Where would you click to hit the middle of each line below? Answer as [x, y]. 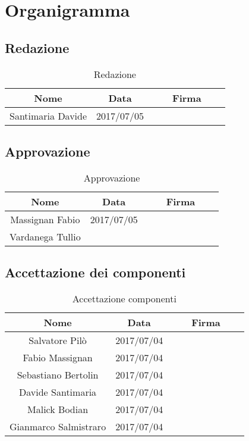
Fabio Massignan [58, 357]
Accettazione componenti [124, 298]
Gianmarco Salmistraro [58, 426]
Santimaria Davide [48, 115]
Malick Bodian [58, 409]
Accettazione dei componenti [95, 272]
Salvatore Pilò [58, 340]
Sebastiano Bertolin [58, 374]
